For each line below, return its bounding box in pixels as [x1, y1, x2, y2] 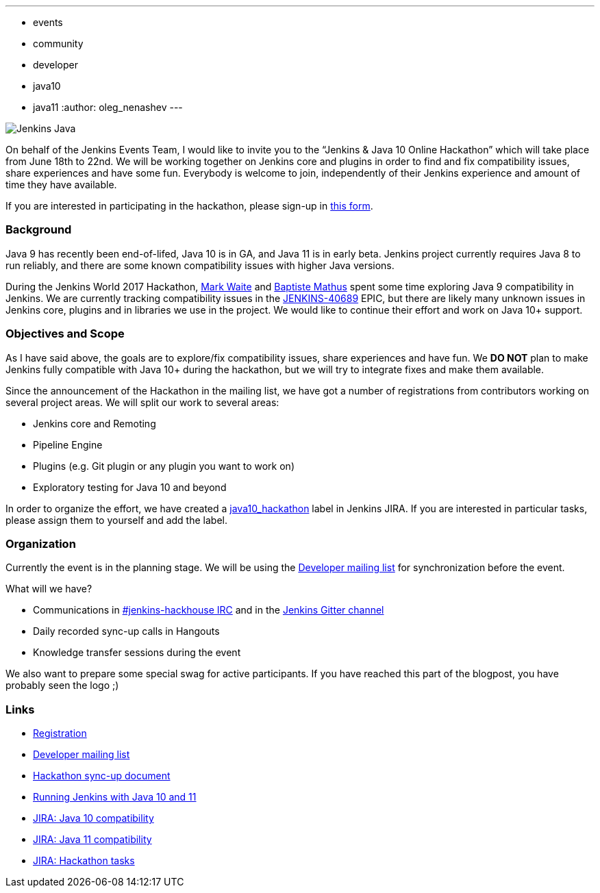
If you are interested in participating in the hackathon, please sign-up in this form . [5, 200, 373, 212]
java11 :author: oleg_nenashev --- [33, 101, 183, 113]
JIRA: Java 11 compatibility [33, 833, 152, 845]
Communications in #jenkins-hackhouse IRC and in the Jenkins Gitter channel [33, 604, 384, 616]
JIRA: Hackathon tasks [33, 855, 135, 866]
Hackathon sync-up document [33, 770, 171, 781]
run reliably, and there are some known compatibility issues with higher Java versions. [5, 259, 395, 271]
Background [5, 223, 72, 237]
